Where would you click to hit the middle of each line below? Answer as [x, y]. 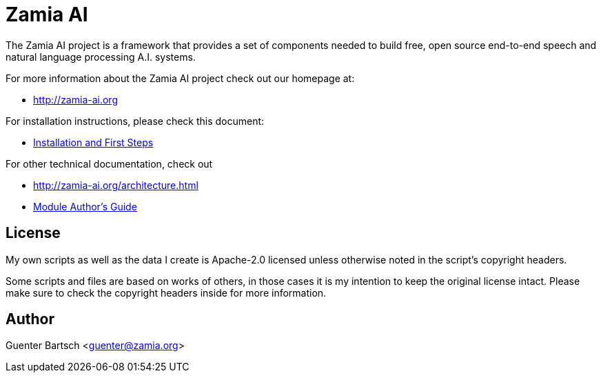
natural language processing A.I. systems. [101, 57]
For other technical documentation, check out [109, 163]
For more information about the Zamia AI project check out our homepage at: [180, 78]
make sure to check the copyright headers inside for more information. [166, 292]
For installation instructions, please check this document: [135, 121]
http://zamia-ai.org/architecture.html [116, 185]
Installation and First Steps [93, 142]
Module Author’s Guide [85, 206]
